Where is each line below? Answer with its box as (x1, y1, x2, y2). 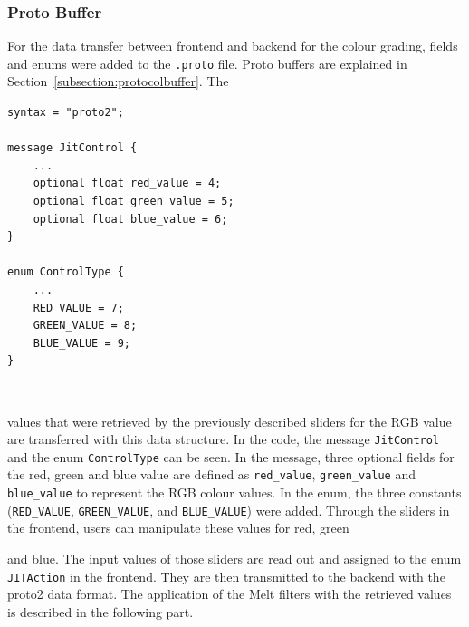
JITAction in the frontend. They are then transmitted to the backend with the (7, 566, 445, 585)
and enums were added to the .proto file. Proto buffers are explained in (7, 53, 407, 72)
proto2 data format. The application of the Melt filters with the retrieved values (7, 584, 452, 603)
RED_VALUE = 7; (33, 301, 124, 314)
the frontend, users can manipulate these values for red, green (7, 518, 349, 537)
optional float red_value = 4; (33, 177, 222, 190)
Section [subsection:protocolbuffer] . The (7, 72, 229, 91)
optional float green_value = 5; (33, 195, 234, 208)
